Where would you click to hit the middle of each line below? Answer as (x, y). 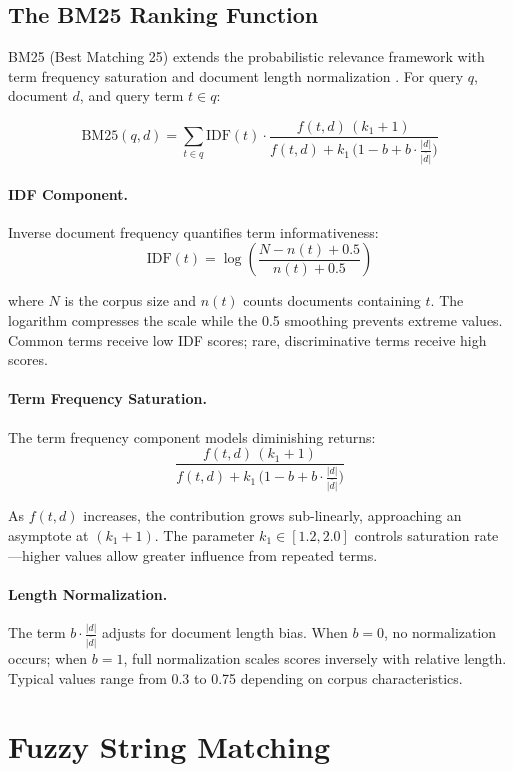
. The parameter (204, 534)
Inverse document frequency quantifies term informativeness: (193, 231)
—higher (34, 554)
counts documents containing (332, 300)
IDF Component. (68, 193)
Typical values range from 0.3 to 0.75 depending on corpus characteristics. (235, 677)
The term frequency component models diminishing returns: (192, 436)
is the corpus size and (130, 300)
